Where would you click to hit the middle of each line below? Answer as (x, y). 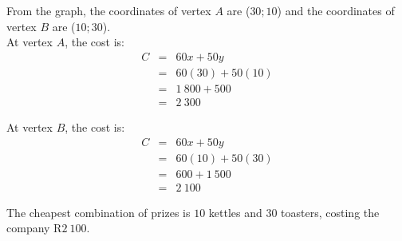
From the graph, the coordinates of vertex (109, 10)
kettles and (235, 212)
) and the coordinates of (336, 10)
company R (34, 228)
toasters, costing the (330, 212)
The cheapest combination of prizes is (99, 212)
